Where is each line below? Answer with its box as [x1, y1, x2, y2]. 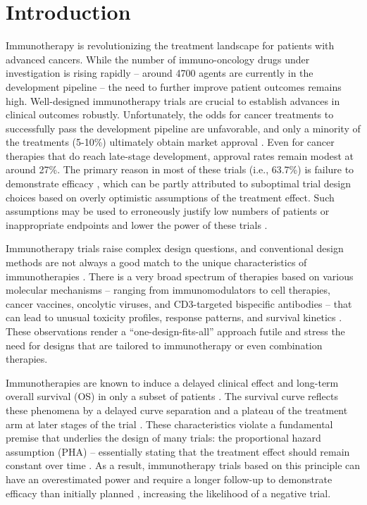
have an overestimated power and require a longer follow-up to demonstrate [6, 471, 332, 486]
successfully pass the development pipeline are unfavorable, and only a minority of [6, 120, 361, 135]
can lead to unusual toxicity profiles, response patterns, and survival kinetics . [6, 310, 342, 325]
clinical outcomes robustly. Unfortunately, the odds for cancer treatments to [6, 107, 334, 122]
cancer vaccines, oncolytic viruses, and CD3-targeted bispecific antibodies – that [6, 296, 352, 311]
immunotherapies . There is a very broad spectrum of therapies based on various [6, 268, 354, 283]
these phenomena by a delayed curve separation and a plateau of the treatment [6, 402, 348, 417]
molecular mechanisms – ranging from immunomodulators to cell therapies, [6, 282, 330, 297]
